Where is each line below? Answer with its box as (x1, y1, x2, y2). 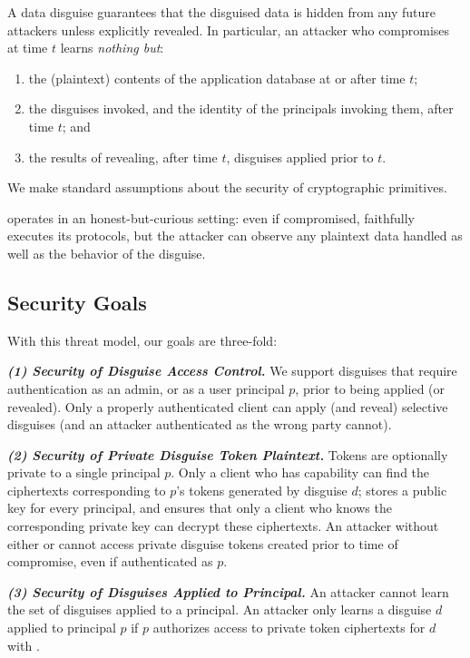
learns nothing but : (60, 38, 164, 57)
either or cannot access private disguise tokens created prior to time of (7, 534, 398, 553)
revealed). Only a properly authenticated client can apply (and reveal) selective (7, 397, 448, 416)
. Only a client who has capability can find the (171, 463, 430, 482)
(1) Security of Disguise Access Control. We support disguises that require (7, 361, 457, 380)
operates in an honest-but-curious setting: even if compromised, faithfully (7, 208, 415, 227)
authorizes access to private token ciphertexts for (152, 618, 426, 637)
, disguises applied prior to (226, 147, 374, 166)
